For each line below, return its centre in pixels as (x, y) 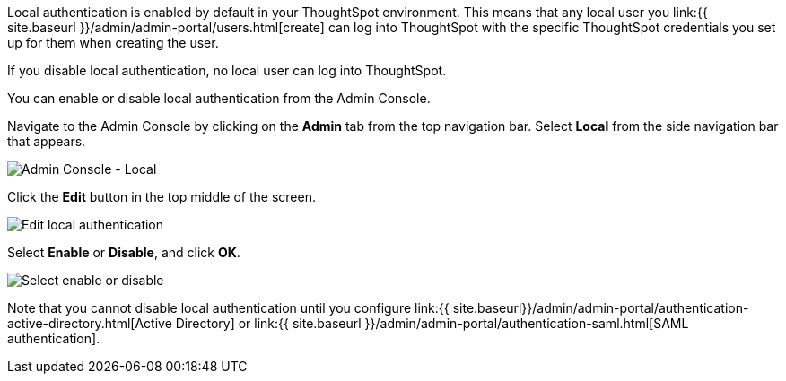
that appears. (47, 141)
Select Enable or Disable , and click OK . (124, 252)
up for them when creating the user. (113, 43)
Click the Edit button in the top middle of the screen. (162, 197)
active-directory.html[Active (90, 323)
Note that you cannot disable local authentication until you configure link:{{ (228, 308)
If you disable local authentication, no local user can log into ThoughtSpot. (227, 70)
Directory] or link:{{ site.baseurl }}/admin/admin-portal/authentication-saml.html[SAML (432, 323)
